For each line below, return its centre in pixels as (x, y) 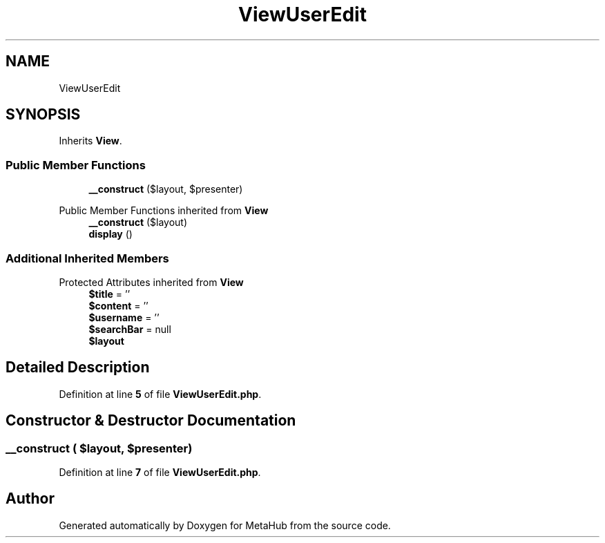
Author (30, 499)
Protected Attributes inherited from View (151, 282)
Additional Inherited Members (87, 258)
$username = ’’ (124, 317)
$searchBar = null (130, 329)
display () (111, 234)
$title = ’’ (109, 294)
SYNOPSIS (43, 115)
